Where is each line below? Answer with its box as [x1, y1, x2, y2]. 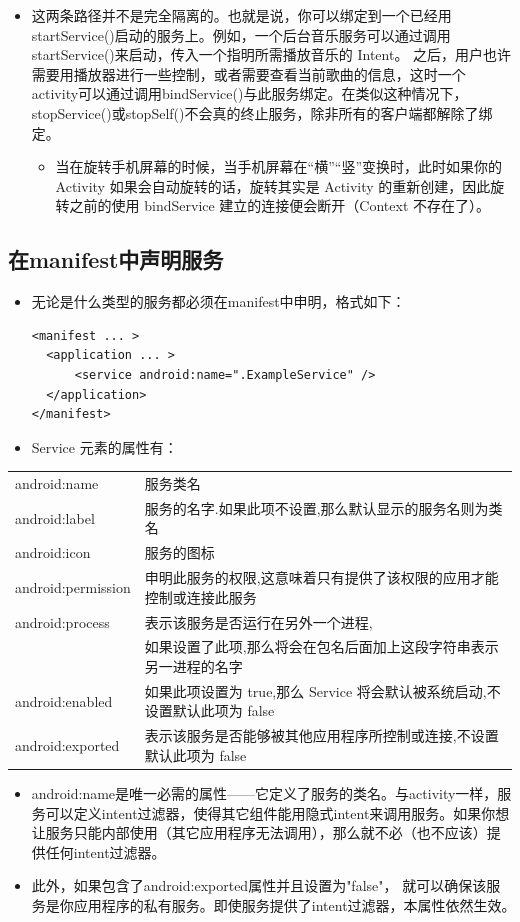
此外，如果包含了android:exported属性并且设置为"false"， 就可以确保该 [31, 875, 487, 896]
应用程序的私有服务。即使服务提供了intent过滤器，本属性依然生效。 [73, 894, 509, 915]
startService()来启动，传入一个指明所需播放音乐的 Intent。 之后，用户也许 [31, 44, 512, 65]
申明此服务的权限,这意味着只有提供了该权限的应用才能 [144, 567, 499, 588]
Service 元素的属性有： [31, 436, 178, 457]
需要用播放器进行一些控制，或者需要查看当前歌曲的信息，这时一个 [31, 63, 466, 84]
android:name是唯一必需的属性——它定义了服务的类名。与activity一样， [31, 783, 498, 804]
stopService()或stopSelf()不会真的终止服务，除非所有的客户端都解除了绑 [31, 102, 493, 123]
